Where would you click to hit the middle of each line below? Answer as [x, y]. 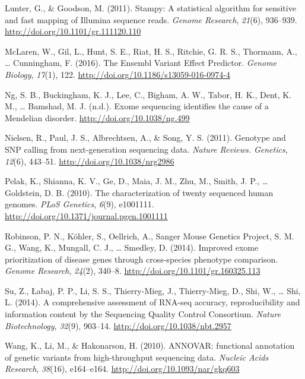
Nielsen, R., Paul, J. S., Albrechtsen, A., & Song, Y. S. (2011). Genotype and [145, 138]
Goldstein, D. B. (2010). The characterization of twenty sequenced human [139, 192]
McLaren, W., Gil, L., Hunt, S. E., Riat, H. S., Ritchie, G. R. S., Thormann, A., [151, 51]
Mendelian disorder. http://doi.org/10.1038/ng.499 [97, 117]
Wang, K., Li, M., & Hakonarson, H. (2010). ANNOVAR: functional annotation [150, 345]
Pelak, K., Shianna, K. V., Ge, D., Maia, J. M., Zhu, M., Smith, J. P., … [136, 181]
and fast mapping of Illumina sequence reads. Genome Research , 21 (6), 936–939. [151, 19]
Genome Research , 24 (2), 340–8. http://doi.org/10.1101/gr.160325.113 [133, 271]
